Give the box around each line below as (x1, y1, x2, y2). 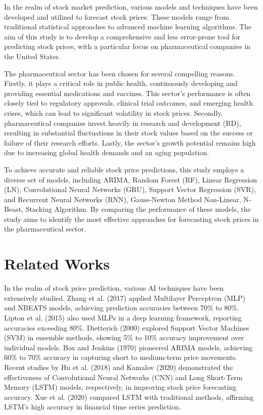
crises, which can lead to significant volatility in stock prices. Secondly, (4, 107, 223, 118)
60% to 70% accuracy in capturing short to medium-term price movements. (4, 352, 238, 362)
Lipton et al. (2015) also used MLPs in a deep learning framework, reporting (4, 312, 242, 322)
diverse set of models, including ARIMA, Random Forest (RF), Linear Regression (4, 174, 257, 185)
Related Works (4, 253, 110, 274)
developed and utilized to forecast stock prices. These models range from (4, 11, 230, 22)
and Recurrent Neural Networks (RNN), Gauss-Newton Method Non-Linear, (4, 194, 241, 204)
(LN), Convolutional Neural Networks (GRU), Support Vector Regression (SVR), (4, 184, 256, 195)
